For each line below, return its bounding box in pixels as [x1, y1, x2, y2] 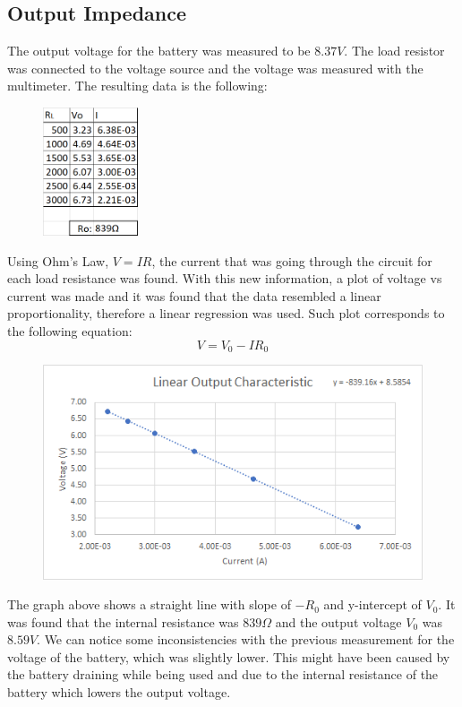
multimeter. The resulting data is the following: [7, 76, 268, 95]
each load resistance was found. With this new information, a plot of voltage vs [7, 269, 442, 288]
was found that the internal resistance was [7, 612, 239, 631]
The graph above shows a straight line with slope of [7, 595, 291, 614]
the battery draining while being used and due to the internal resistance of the [7, 665, 439, 684]
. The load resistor [344, 41, 445, 60]
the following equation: [7, 321, 133, 340]
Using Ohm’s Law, [7, 251, 109, 270]
